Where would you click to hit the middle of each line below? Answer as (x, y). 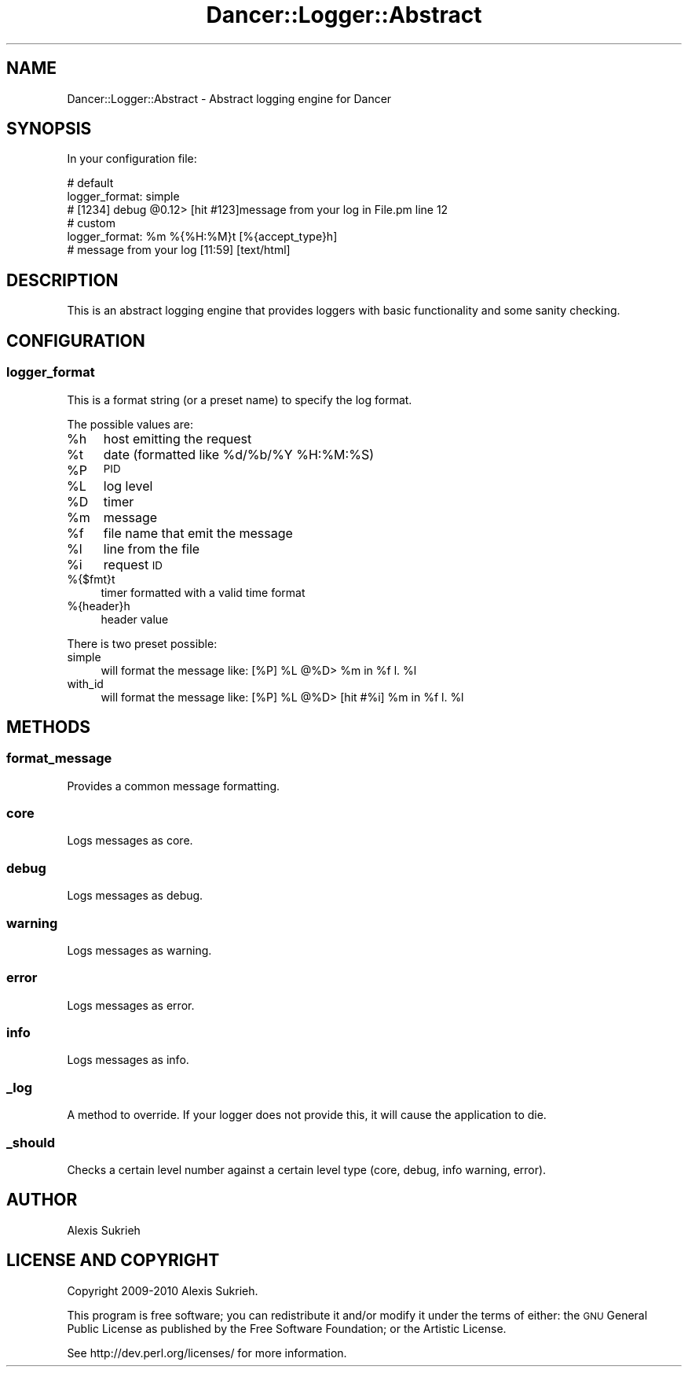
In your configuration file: (132, 159)
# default (90, 183)
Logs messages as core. (130, 841)
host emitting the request (177, 438)
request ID (133, 564)
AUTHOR (42, 1200)
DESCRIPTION (62, 280)
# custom (91, 223)
